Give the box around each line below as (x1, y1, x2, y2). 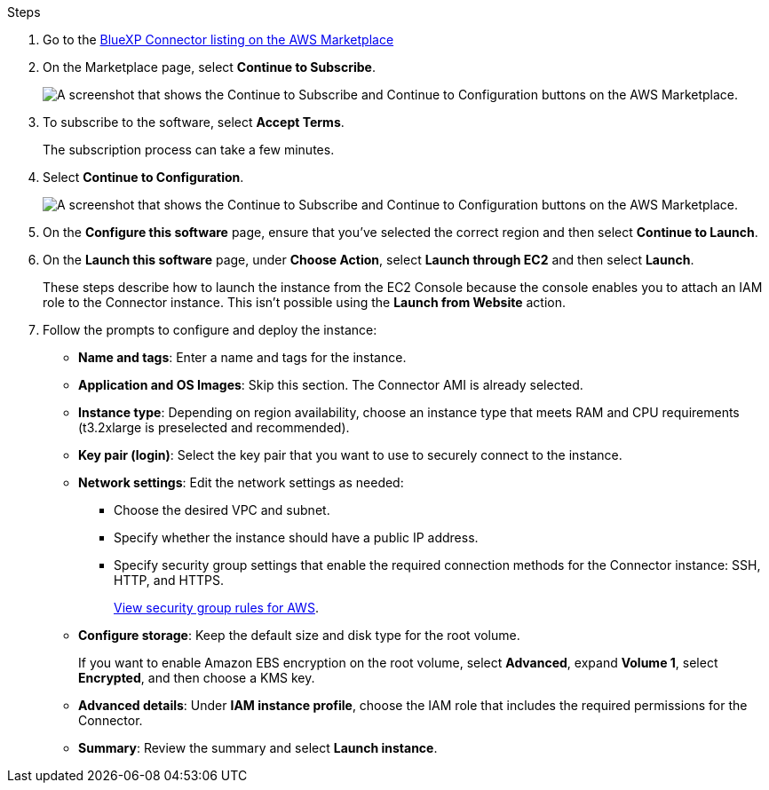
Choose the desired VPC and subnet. (114, 502, 330, 517)
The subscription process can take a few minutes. (43, 142, 335, 157)
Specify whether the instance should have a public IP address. (114, 530, 479, 545)
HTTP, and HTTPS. (114, 573, 224, 588)
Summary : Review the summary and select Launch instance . (78, 740, 438, 755)
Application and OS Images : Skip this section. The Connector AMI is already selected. (78, 377, 583, 392)
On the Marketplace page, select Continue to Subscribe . (43, 59, 376, 75)
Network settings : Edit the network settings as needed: (78, 475, 404, 490)
